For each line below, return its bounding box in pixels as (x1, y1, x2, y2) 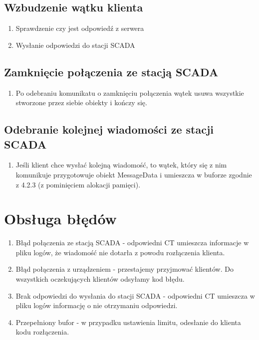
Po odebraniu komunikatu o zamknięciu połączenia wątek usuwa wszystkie (15, 87, 244, 98)
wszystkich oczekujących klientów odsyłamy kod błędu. (15, 274, 185, 284)
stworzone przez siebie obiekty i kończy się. (15, 97, 147, 108)
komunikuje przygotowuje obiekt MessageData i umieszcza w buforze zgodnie (15, 169, 252, 179)
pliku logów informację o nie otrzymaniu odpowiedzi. (15, 300, 178, 311)
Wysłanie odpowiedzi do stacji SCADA (15, 39, 135, 50)
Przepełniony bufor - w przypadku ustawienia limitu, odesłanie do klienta (15, 317, 241, 327)
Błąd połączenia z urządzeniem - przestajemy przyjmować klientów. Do (15, 264, 234, 274)
